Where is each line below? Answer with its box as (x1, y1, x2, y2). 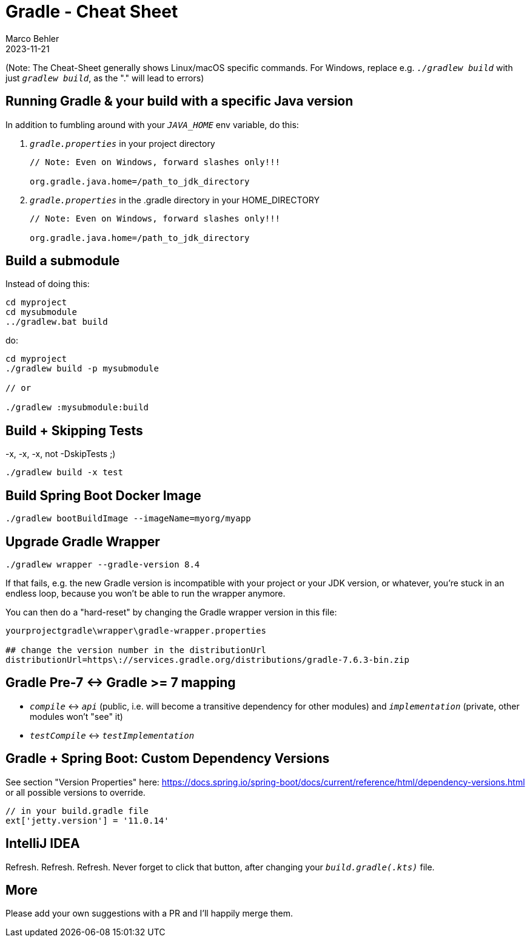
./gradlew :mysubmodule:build (5, 402, 149, 413)
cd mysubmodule (5, 307, 78, 317)
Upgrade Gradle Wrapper (5, 534, 160, 549)
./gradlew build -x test (5, 467, 123, 478)
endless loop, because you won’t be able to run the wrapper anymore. (5, 588, 286, 598)
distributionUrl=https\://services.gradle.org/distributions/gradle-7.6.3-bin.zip (5, 654, 409, 665)
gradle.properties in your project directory (30, 138, 215, 149)
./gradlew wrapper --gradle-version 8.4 (5, 559, 200, 569)
